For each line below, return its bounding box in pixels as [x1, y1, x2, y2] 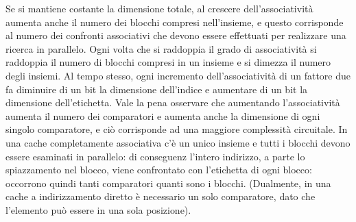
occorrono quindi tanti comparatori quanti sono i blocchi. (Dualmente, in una [5, 175, 331, 190]
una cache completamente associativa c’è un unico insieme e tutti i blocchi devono [5, 135, 351, 149]
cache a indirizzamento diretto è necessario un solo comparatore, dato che [5, 189, 316, 203]
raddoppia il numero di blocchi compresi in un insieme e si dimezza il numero [5, 55, 331, 69]
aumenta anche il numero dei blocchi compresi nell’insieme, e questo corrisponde [5, 14, 344, 29]
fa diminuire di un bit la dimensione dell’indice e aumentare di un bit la [5, 82, 308, 96]
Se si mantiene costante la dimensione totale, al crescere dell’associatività [5, 1, 313, 15]
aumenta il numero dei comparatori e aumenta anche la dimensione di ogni [5, 108, 320, 123]
